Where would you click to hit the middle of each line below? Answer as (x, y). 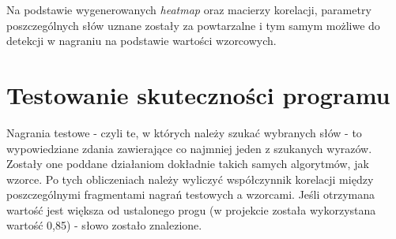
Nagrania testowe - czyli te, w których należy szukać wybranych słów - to (184, 132)
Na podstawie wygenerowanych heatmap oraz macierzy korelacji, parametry (189, 9)
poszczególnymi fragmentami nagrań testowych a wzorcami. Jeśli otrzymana (191, 194)
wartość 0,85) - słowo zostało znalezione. (104, 225)
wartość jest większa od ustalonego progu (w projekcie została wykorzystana (191, 209)
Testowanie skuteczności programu (198, 94)
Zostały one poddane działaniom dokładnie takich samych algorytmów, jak (188, 164)
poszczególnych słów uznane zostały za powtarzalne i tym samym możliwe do (193, 25)
